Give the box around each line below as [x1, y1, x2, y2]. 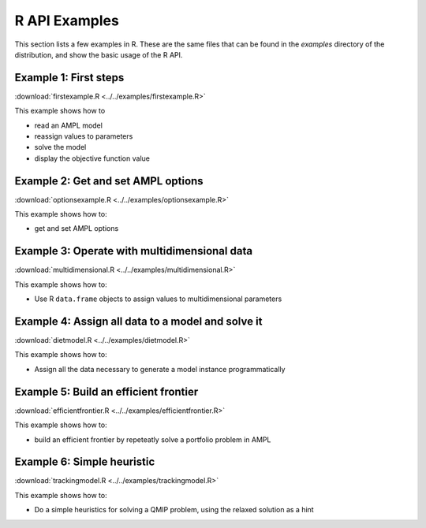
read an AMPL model [34, 121, 103, 130]
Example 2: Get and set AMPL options [14, 174, 204, 188]
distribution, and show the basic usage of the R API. [14, 50, 183, 59]
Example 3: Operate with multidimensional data [14, 244, 252, 258]
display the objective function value [34, 154, 150, 163]
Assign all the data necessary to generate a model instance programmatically [34, 364, 286, 374]
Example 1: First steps [14, 71, 125, 84]
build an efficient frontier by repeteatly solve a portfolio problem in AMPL [34, 434, 271, 444]
